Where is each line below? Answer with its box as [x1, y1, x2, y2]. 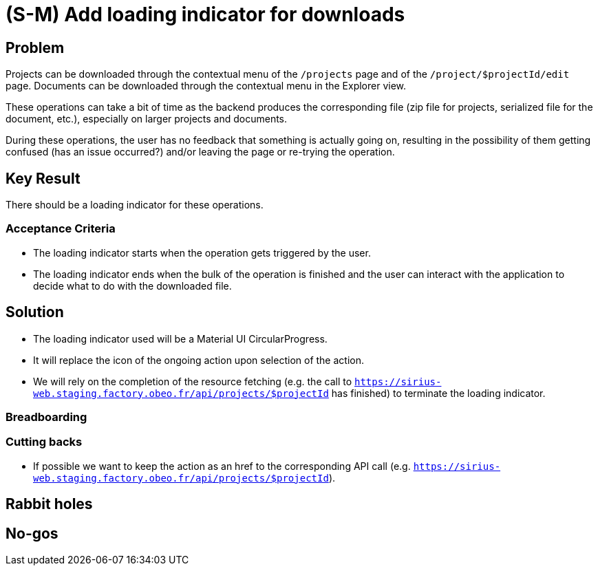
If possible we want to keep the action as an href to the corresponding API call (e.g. [33, 460, 411, 472]
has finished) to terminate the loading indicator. [331, 387, 546, 399]
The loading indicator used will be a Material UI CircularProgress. [33, 332, 328, 345]
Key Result [6, 169, 81, 187]
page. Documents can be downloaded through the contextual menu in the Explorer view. [6, 80, 407, 92]
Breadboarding [6, 409, 87, 424]
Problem [6, 39, 65, 56]
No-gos [6, 524, 58, 542]
